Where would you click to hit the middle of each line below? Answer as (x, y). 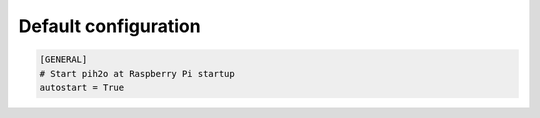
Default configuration (109, 26)
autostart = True (82, 87)
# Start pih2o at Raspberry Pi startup (137, 73)
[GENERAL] (63, 59)
